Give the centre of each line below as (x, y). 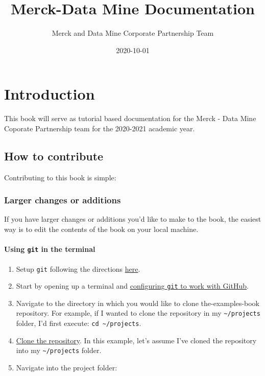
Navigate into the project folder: (67, 367)
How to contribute (54, 156)
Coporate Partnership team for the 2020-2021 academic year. (100, 128)
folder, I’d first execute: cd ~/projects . (79, 323)
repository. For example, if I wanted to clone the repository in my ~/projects (138, 313)
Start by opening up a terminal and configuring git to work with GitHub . (132, 286)
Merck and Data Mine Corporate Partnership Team (133, 33)
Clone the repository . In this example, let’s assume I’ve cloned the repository (136, 340)
